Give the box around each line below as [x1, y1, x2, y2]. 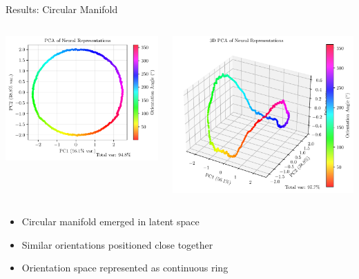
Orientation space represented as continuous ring [21, 260, 229, 275]
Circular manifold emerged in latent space [21, 214, 200, 229]
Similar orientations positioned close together [21, 237, 213, 251]
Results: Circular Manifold [6, 2, 118, 16]
